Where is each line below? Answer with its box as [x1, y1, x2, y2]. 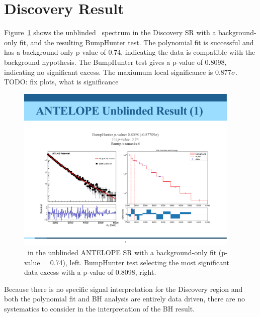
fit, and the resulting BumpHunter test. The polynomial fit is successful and [19, 37, 254, 47]
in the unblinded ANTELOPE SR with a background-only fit [27, 247, 217, 257]
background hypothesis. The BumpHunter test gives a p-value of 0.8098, [4, 56, 227, 67]
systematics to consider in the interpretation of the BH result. [4, 303, 195, 313]
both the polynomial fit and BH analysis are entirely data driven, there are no [4, 293, 245, 304]
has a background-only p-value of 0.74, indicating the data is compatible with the [4, 47, 255, 57]
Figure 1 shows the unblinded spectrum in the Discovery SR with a [4, 27, 216, 38]
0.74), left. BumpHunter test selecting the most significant [50, 257, 230, 267]
